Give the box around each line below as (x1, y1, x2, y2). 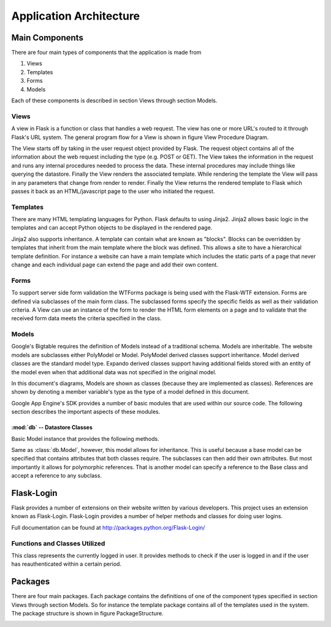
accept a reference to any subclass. (11, 472, 102, 479)
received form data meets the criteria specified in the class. (11, 315, 162, 322)
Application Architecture (11, 9, 140, 23)
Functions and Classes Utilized (11, 539, 105, 547)
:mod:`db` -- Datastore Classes (11, 424, 93, 431)
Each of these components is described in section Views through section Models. (11, 97, 218, 104)
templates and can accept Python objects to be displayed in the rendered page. (11, 224, 213, 231)
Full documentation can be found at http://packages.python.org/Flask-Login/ (11, 524, 205, 531)
